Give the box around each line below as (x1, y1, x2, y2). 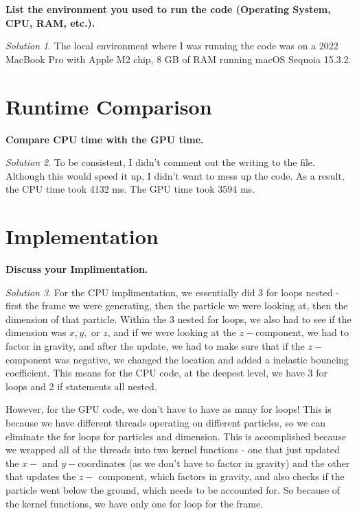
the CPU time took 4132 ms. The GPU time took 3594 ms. (5, 182, 255, 196)
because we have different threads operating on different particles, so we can (5, 415, 325, 429)
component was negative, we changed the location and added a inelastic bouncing (5, 352, 349, 366)
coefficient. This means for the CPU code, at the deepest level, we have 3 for (5, 366, 328, 380)
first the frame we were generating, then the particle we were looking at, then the (5, 298, 348, 313)
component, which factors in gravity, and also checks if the (98, 469, 345, 483)
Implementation (5, 222, 159, 250)
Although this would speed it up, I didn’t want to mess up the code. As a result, (5, 168, 345, 182)
